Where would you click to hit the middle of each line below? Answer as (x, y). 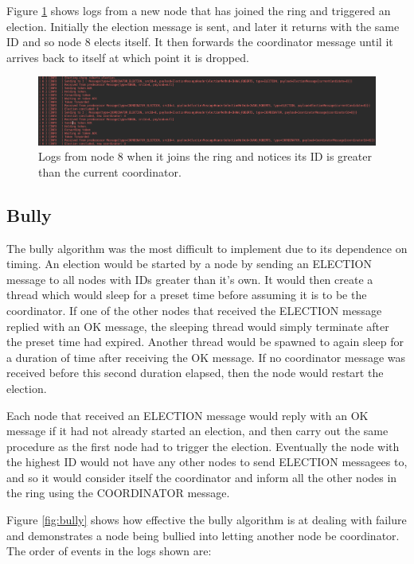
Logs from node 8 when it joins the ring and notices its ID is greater (205, 156)
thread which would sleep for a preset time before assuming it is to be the (187, 295)
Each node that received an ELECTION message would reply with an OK (187, 415)
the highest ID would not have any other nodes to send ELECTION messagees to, (207, 462)
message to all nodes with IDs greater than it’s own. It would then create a (190, 279)
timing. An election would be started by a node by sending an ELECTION (189, 264)
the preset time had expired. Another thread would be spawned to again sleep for (205, 342)
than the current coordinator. (110, 171)
